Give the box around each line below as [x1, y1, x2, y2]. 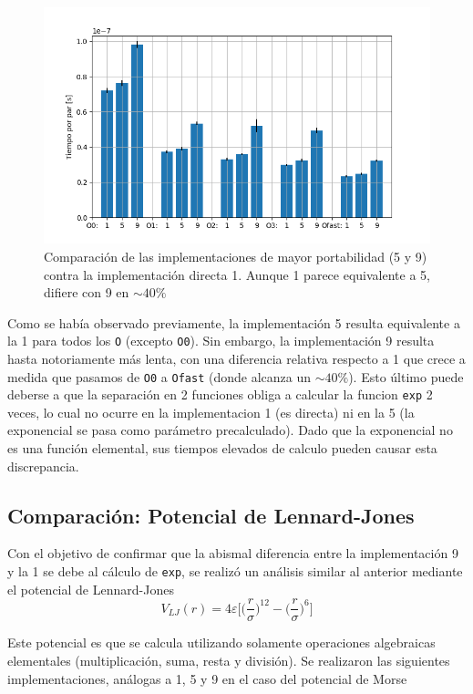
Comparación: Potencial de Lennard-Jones [7, 501, 415, 529]
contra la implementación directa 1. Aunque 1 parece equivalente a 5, [44, 264, 430, 284]
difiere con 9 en [44, 283, 129, 302]
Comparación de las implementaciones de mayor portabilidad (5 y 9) [44, 246, 427, 265]
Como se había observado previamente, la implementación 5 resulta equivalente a [7, 313, 460, 332]
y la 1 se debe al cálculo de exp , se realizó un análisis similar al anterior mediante [7, 562, 463, 581]
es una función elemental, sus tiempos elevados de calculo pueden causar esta [7, 439, 437, 458]
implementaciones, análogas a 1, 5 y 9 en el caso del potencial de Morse [7, 668, 407, 688]
